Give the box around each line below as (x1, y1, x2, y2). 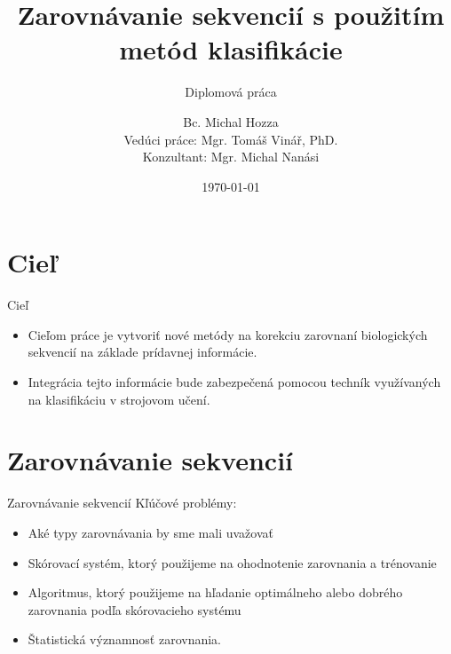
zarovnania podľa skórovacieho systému (28, 600, 241, 619)
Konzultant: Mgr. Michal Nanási (142, 147, 320, 166)
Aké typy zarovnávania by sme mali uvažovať (28, 523, 273, 541)
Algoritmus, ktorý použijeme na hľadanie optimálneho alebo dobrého (28, 583, 403, 602)
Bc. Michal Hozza (183, 112, 279, 130)
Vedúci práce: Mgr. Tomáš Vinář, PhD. (123, 130, 338, 148)
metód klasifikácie (119, 31, 343, 67)
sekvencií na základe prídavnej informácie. (28, 343, 257, 361)
